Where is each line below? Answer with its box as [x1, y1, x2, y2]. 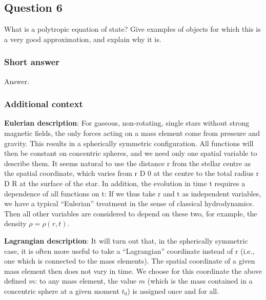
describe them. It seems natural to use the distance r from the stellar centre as [4, 157, 251, 168]
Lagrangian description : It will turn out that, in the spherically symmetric [4, 235, 248, 246]
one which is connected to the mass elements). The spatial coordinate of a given [4, 255, 255, 266]
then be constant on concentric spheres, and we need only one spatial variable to [4, 148, 257, 158]
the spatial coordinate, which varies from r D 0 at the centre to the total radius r [4, 168, 259, 178]
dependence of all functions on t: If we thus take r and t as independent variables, [4, 188, 261, 198]
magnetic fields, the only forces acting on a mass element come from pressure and [4, 128, 260, 138]
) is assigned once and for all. [127, 285, 219, 296]
